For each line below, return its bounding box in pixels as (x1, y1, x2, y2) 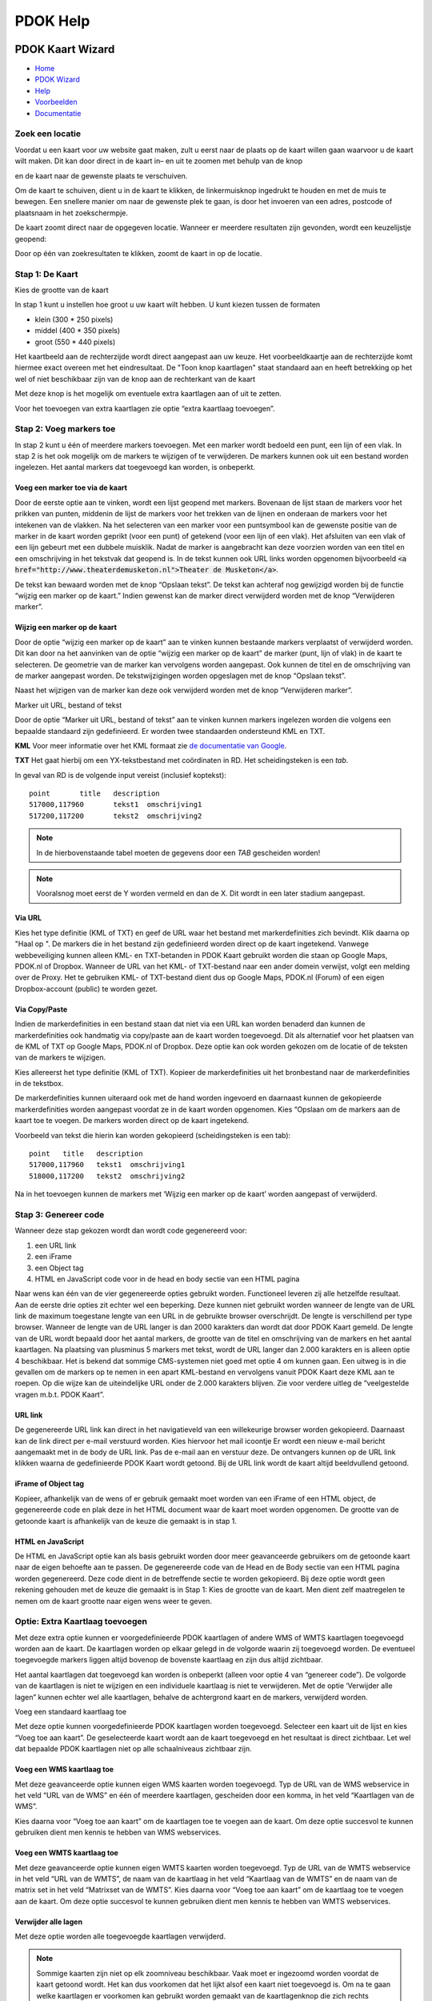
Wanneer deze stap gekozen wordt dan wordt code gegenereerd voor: (14, 1225, 247, 1236)
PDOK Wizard (34, 74, 80, 84)
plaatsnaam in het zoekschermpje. (14, 208, 128, 218)
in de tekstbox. (14, 1079, 64, 1089)
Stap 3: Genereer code (14, 1209, 105, 1220)
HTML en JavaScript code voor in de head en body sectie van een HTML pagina (34, 1273, 300, 1284)
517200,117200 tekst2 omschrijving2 (29, 811, 202, 820)
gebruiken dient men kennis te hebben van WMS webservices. (14, 1827, 222, 1837)
